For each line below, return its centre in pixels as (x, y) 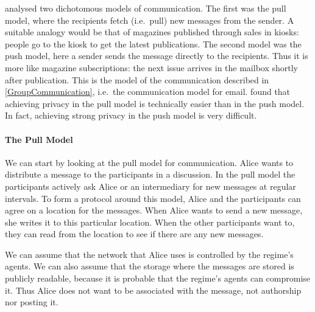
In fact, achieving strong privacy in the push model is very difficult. (131, 115)
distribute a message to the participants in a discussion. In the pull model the (150, 174)
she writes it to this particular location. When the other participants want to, (150, 222)
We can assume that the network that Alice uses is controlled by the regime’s (149, 254)
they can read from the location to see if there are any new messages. (134, 234)
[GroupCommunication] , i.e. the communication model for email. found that (148, 92)
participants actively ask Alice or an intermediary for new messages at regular (150, 186)
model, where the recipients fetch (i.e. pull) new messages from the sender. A (150, 20)
